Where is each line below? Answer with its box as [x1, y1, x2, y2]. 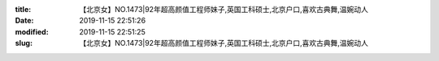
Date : [15, 16, 34, 26]
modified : [15, 26, 49, 36]
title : [15, 5, 32, 14]
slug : [15, 39, 33, 48]
